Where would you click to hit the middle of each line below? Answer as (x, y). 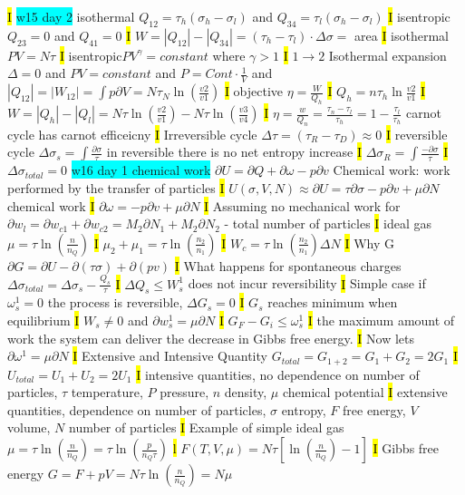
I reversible (417, 134)
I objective (254, 91)
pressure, (184, 392)
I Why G (369, 243)
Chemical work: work (392, 170)
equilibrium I (44, 320)
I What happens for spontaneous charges (288, 265)
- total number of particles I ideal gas (328, 223)
